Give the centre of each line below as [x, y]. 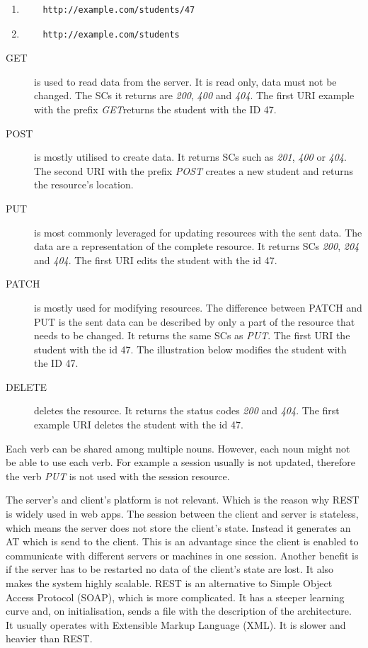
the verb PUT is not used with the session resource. [118, 476]
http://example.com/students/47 [119, 10]
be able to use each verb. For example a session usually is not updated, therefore [180, 462]
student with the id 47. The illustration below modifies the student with [190, 349]
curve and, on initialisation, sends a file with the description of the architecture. [179, 611]
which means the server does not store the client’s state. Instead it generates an [178, 527]
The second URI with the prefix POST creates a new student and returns [194, 170]
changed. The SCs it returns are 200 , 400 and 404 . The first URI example [194, 95]
